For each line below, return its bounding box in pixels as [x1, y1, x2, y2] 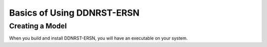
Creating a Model [9, 22, 67, 30]
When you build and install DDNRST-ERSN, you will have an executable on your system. [9, 35, 188, 41]
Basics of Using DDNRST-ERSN [9, 7, 139, 18]
